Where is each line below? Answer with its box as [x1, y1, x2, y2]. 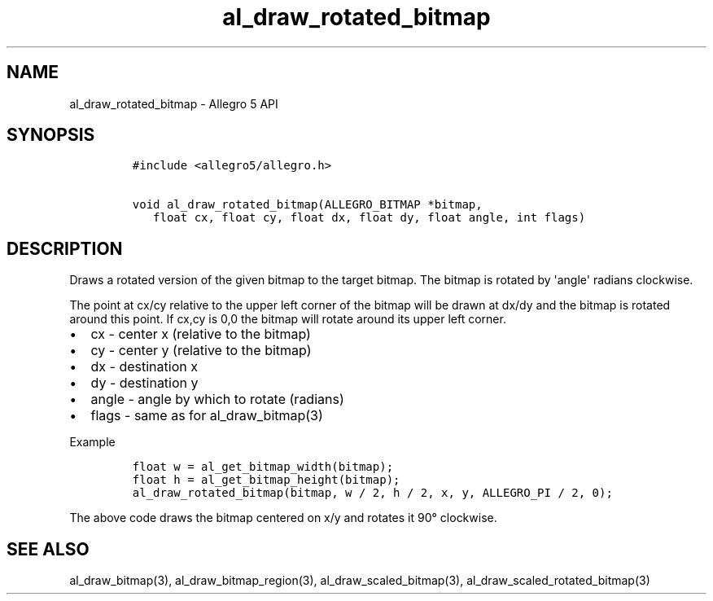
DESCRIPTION [7, 238, 123, 259]
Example [69, 435, 116, 450]
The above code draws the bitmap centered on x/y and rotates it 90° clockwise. [69, 511, 497, 525]
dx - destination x [90, 358, 198, 375]
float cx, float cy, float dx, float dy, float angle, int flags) [153, 211, 586, 225]
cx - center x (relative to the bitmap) [90, 326, 311, 343]
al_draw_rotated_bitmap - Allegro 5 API [69, 96, 278, 111]
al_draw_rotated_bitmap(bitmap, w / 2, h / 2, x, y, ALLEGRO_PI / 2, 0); [132, 486, 613, 500]
